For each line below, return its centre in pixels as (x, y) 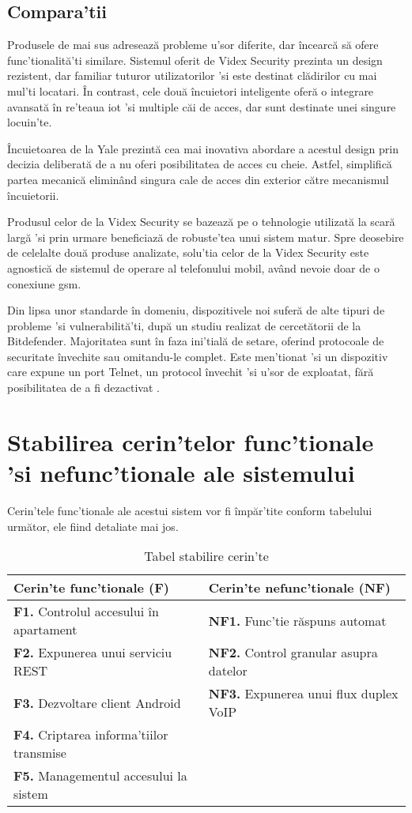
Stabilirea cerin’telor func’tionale (191, 441)
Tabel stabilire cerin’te (206, 556)
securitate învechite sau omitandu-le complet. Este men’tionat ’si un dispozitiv (198, 356)
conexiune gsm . (44, 283)
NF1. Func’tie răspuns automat (297, 620)
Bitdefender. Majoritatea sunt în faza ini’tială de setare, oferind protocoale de (196, 341)
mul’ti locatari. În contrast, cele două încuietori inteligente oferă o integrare (191, 90)
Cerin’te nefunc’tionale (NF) (299, 588)
